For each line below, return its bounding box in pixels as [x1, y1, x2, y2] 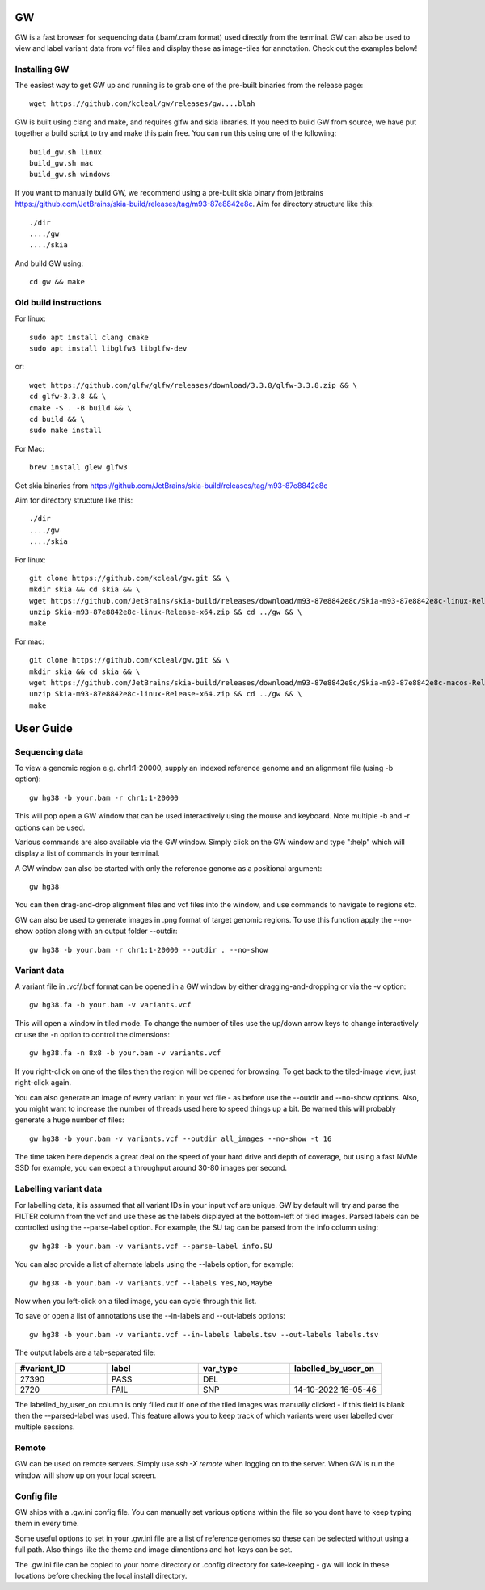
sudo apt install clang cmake [29, 332, 150, 342]
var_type [202, 1362, 238, 1373]
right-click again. [15, 1078, 72, 1087]
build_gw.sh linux [29, 147, 103, 157]
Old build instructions [15, 297, 102, 308]
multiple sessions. [15, 1422, 75, 1432]
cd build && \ [29, 414, 85, 423]
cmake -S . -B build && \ [29, 403, 133, 412]
